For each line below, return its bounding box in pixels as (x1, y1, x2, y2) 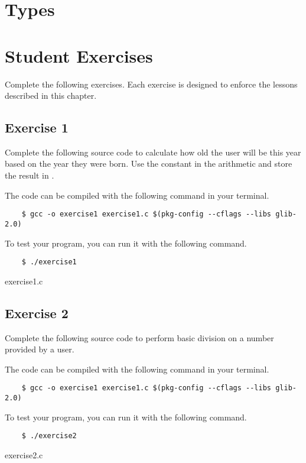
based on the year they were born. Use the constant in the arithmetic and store (5, 157, 292, 170)
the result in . (5, 169, 54, 182)
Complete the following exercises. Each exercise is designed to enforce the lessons (5, 77, 298, 90)
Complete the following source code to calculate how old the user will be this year (5, 145, 301, 158)
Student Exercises (5, 43, 153, 67)
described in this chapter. (5, 89, 97, 102)
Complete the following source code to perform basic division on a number (5, 331, 274, 344)
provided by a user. (5, 343, 74, 355)
